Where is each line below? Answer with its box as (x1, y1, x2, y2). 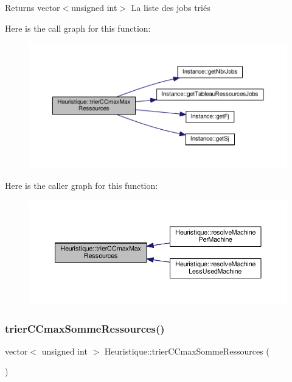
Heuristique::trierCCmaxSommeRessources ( (104, 344, 269, 357)
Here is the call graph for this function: (5, 21, 151, 34)
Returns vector (5, 1, 60, 13)
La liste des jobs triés (131, 1, 210, 13)
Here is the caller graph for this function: (5, 179, 158, 192)
